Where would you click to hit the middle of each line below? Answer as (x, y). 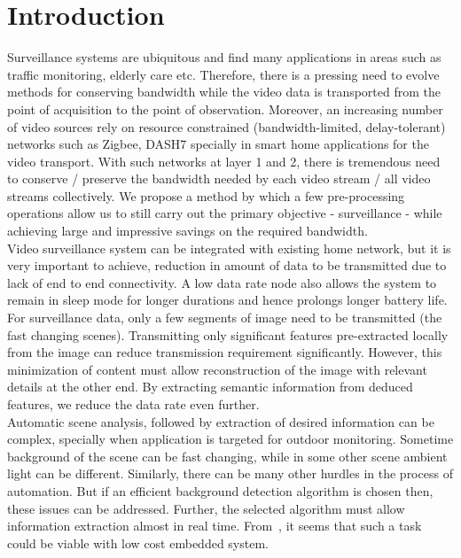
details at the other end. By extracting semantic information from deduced (210, 387)
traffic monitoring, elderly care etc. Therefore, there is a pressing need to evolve (223, 74)
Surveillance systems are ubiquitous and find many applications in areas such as (224, 57)
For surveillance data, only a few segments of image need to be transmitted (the (225, 318)
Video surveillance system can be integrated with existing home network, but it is (229, 248)
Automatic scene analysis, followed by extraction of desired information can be (221, 421)
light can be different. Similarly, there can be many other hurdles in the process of (230, 473)
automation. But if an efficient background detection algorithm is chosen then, (220, 490)
